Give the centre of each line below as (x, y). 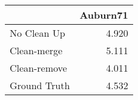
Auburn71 (104, 15)
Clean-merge (36, 50)
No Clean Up (38, 33)
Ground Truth (40, 85)
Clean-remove (38, 68)
